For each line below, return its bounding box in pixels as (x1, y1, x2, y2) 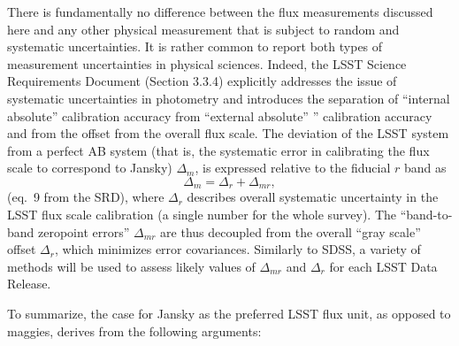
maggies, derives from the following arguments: (7, 321, 262, 340)
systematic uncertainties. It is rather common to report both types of (7, 37, 383, 56)
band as (403, 158, 447, 177)
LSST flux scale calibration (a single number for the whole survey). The (7, 204, 397, 223)
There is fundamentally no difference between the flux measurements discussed (7, 3, 433, 20)
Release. (7, 274, 51, 293)
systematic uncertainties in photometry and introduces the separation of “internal (7, 88, 450, 107)
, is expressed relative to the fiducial (195, 158, 391, 177)
